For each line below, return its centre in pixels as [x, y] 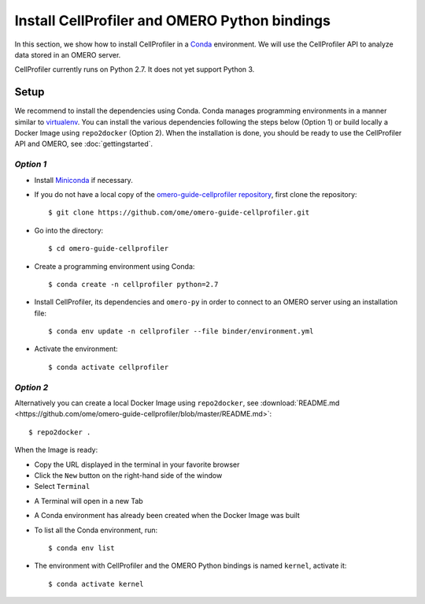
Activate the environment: [76, 349]
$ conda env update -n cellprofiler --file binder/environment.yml [181, 332]
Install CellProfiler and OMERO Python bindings [172, 21]
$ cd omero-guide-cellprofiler [109, 249]
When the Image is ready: [56, 450]
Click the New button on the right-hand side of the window [128, 475]
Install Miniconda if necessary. [83, 180]
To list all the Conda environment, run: [96, 530]
